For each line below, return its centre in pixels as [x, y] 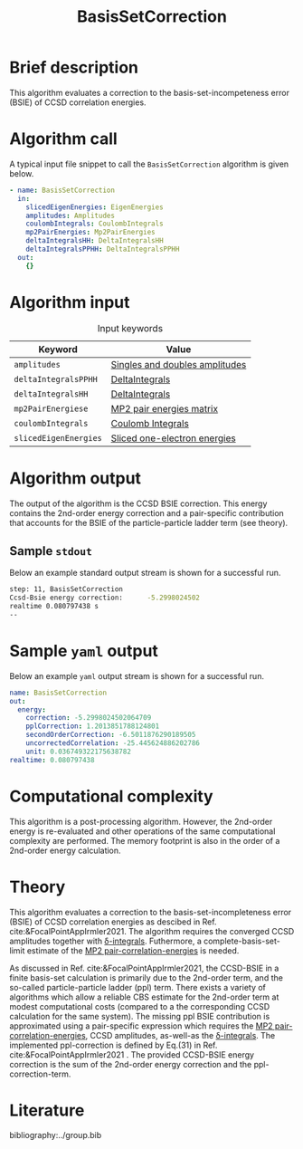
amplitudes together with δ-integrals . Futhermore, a [105, 941]
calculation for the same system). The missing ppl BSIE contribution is [140, 1016]
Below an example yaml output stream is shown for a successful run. [137, 675]
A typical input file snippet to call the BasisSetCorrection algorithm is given [149, 164]
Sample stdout [51, 551]
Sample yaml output [84, 651]
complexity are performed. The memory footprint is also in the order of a [145, 840]
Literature [47, 1110]
